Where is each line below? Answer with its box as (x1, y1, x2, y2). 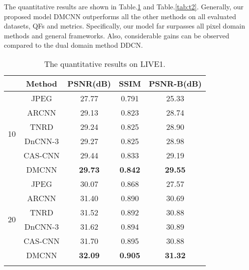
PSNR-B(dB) (148, 77, 202, 89)
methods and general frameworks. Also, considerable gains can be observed (4, 30, 229, 40)
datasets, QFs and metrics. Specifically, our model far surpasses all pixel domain (4, 21, 245, 31)
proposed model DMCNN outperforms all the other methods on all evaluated (4, 11, 236, 21)
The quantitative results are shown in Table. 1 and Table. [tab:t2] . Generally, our (4, 1, 244, 11)
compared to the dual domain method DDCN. (4, 40, 143, 50)
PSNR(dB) (67, 77, 111, 89)
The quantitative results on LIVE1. (44, 58, 166, 69)
